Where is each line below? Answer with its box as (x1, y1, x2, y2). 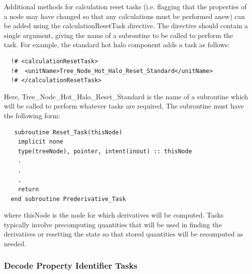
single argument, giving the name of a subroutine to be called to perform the (4, 30, 233, 40)
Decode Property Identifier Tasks (4, 259, 138, 271)
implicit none (18, 138, 63, 146)
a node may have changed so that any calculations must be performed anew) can (4, 11, 245, 21)
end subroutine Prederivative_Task (11, 195, 126, 202)
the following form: (4, 110, 60, 120)
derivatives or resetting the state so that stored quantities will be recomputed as (4, 229, 243, 239)
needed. (4, 238, 26, 249)
